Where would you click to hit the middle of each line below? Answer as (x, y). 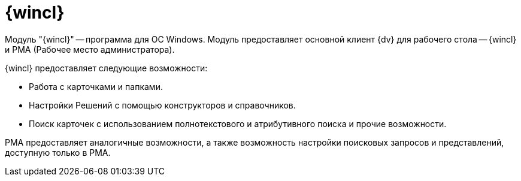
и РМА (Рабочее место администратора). (90, 49)
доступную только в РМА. (58, 152)
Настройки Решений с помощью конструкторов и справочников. (162, 105)
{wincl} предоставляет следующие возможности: (106, 68)
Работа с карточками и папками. (96, 86)
